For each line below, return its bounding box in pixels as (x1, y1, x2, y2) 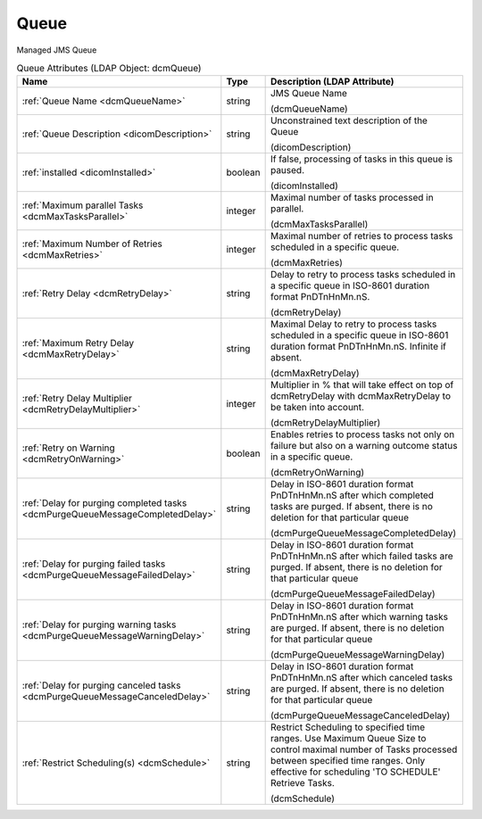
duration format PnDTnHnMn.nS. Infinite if (270, 340, 446, 352)
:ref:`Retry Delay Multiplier (21, 393, 133, 405)
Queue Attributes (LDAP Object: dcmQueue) (16, 62, 202, 75)
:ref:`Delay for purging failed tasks (21, 558, 166, 570)
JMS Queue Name (270, 87, 347, 100)
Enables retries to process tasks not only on (270, 428, 455, 441)
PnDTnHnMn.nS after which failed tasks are (270, 550, 454, 562)
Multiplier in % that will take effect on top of (270, 379, 454, 392)
